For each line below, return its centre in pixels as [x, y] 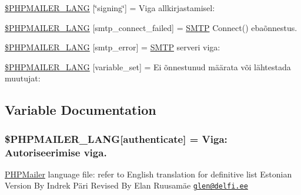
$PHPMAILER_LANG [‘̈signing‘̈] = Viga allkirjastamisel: [110, 8]
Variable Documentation [81, 110]
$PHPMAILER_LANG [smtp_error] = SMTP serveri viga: [113, 47]
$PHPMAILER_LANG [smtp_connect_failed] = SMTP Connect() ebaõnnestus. [151, 27]
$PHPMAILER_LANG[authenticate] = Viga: [116, 138]
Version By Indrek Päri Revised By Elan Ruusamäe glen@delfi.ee [126, 185]
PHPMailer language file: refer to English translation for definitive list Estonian [148, 174]
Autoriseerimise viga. [56, 152]
